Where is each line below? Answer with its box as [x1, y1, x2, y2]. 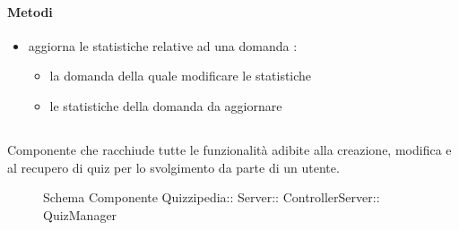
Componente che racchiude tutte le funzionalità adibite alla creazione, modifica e [7, 140, 452, 158]
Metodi [7, 2, 53, 21]
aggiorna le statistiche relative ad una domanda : [28, 36, 298, 55]
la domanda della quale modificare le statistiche [49, 66, 312, 85]
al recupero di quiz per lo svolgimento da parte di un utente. [7, 158, 340, 176]
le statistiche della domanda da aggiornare [49, 96, 282, 115]
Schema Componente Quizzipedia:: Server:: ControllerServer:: [43, 188, 380, 207]
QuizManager [43, 205, 117, 224]
